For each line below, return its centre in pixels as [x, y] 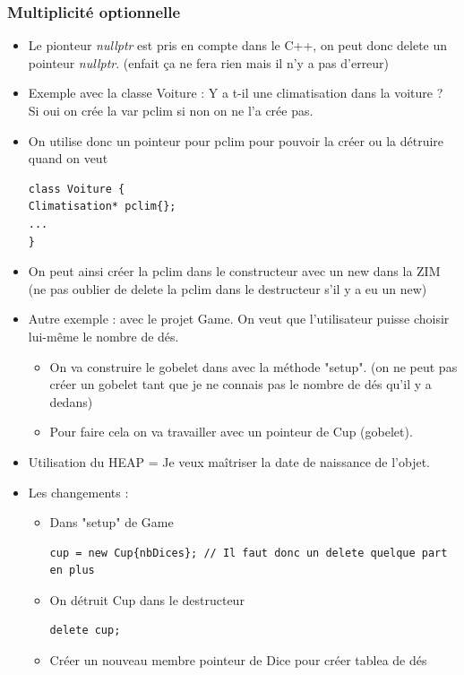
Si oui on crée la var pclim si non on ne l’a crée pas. [171, 110]
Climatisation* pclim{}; [102, 207]
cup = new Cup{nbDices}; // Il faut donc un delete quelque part [249, 553]
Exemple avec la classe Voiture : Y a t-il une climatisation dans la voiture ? [236, 93]
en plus [72, 571]
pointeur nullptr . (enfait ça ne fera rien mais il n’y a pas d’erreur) [209, 62]
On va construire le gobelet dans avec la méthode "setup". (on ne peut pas [253, 366]
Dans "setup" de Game [112, 522]
